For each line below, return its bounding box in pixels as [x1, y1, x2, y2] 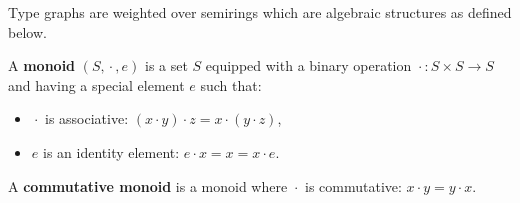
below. [8, 21, 47, 42]
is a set [145, 55, 188, 76]
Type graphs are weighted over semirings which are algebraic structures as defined [8, 2, 512, 22]
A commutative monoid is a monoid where [8, 175, 288, 196]
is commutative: [305, 175, 402, 196]
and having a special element [8, 74, 185, 95]
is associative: [45, 108, 129, 129]
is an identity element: [42, 141, 180, 162]
